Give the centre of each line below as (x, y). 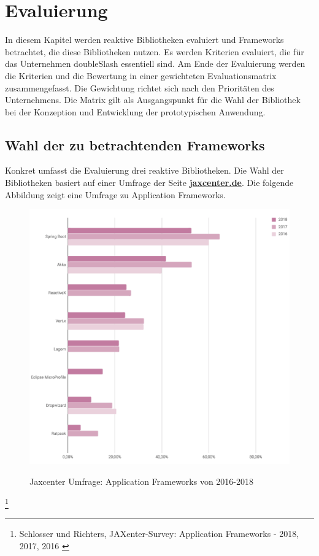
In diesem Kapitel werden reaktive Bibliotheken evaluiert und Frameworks (144, 40)
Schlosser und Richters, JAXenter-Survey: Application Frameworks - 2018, (159, 534)
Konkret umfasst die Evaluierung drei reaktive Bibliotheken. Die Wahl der (144, 170)
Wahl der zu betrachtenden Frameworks (135, 145)
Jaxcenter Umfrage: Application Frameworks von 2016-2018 (142, 481)
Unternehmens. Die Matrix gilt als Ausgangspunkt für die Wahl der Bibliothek (153, 100)
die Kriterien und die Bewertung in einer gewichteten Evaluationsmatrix (141, 75)
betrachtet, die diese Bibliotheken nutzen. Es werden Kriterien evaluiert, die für (155, 51)
